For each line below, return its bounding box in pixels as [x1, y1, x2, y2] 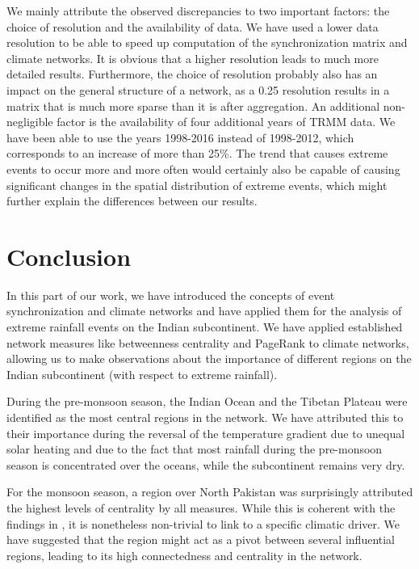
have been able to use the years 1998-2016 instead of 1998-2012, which [6, 129, 354, 145]
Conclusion [6, 239, 132, 272]
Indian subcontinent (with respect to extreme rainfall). [6, 365, 278, 382]
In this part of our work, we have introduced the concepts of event [6, 286, 335, 303]
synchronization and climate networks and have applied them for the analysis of [6, 302, 402, 319]
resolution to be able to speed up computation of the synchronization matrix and [6, 34, 408, 51]
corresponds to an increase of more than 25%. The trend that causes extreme [6, 145, 388, 162]
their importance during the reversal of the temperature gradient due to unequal [6, 424, 405, 441]
